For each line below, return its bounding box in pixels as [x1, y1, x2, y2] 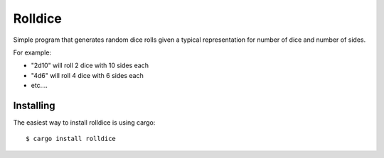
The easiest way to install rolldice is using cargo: [13, 118, 156, 127]
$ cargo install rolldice [26, 135, 117, 143]
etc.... [31, 81, 48, 90]
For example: [13, 48, 52, 57]
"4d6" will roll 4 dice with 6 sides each [31, 71, 144, 79]
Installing [13, 99, 56, 111]
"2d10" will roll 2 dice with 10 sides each [31, 61, 149, 70]
